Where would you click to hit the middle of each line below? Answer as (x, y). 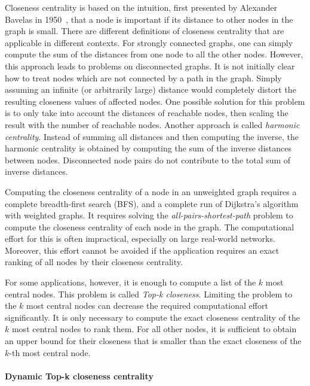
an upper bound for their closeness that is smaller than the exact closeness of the (153, 341)
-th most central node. (50, 352)
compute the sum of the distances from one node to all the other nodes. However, (154, 54)
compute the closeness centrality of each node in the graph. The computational (150, 227)
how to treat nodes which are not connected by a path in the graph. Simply (143, 77)
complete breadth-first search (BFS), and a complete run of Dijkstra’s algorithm (152, 203)
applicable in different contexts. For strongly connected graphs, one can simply (149, 42)
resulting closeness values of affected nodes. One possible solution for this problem (155, 101)
